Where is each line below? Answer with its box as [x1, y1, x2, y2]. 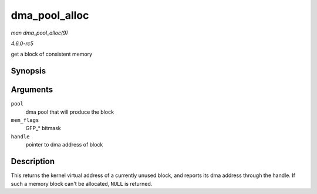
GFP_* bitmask [25, 125, 61, 132]
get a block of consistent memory [11, 50, 93, 58]
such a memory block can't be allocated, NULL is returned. [11, 180, 153, 187]
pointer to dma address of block [25, 141, 103, 148]
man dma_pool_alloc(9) [11, 29, 69, 36]
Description [11, 156, 55, 166]
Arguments [11, 85, 53, 95]
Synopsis [11, 66, 46, 76]
